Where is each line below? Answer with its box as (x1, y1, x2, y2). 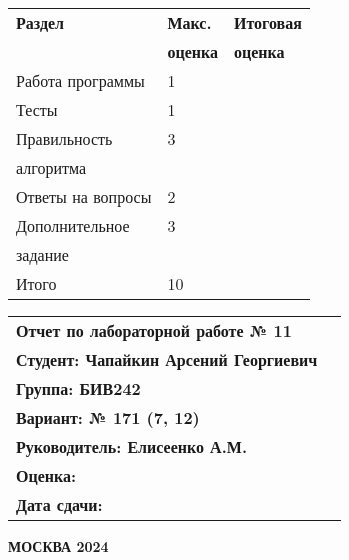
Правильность (16, 127, 113, 150)
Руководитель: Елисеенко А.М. (16, 435, 247, 458)
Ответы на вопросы (16, 185, 152, 208)
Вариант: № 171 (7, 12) (16, 406, 200, 429)
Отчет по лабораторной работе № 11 (16, 319, 292, 342)
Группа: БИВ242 (16, 377, 141, 400)
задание (16, 243, 69, 266)
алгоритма (16, 156, 87, 179)
